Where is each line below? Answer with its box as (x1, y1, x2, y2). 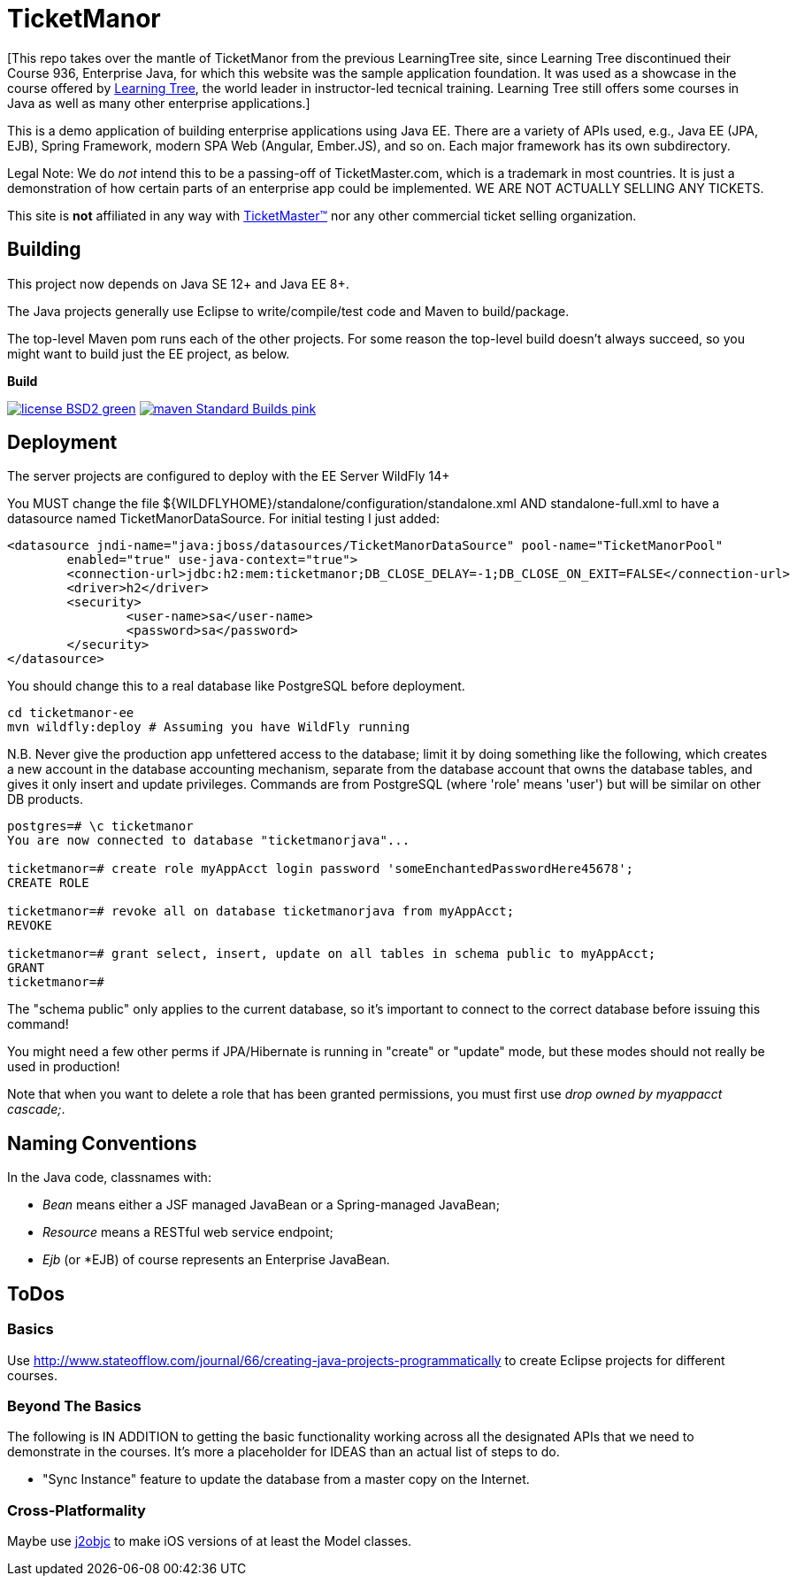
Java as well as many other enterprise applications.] (7, 95, 310, 111)
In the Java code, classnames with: (7, 1170, 211, 1185)
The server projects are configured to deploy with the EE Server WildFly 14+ (7, 468, 450, 484)
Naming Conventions (7, 1131, 197, 1154)
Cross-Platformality (7, 1501, 146, 1519)
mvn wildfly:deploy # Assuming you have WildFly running (7, 720, 410, 735)
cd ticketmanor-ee (7, 706, 134, 721)
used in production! (7, 1059, 120, 1075)
